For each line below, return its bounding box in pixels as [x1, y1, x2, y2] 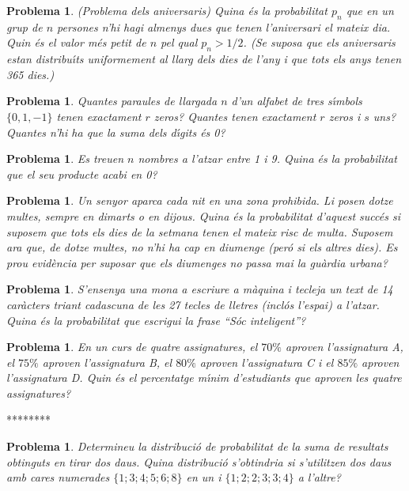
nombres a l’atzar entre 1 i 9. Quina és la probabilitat [138, 150, 397, 167]
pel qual [161, 34, 198, 51]
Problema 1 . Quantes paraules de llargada [6, 93, 218, 109]
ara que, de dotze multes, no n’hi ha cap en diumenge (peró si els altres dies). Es [6, 239, 398, 255]
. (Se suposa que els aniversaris [243, 34, 396, 51]
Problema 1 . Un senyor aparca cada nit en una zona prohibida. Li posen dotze [6, 192, 393, 209]
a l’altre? [297, 469, 341, 485]
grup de [6, 18, 43, 35]
